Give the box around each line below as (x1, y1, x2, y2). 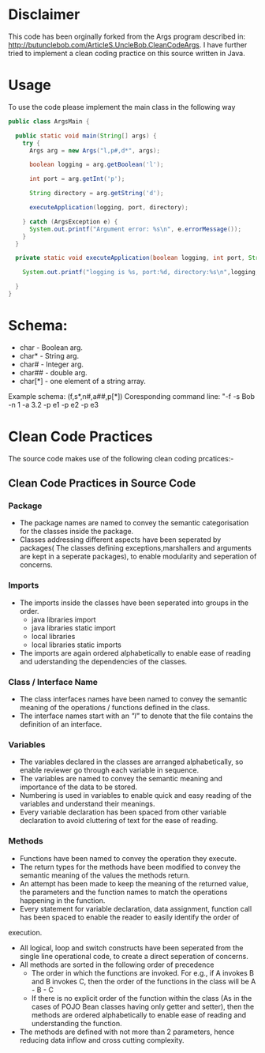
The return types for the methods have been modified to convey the (19, 862, 241, 871)
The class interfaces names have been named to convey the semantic (19, 694, 248, 704)
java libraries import (31, 615, 96, 624)
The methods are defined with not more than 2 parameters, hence (19, 1027, 235, 1036)
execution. (8, 927, 43, 937)
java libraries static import (31, 622, 116, 633)
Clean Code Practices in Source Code (8, 476, 196, 491)
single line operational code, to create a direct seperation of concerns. (19, 951, 248, 961)
